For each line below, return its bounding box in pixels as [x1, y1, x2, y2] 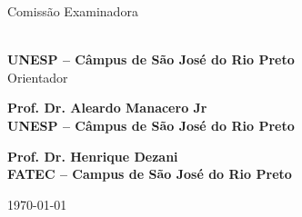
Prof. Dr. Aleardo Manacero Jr [7, 98, 207, 117]
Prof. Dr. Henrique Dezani [7, 146, 178, 165]
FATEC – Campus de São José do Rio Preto [7, 164, 292, 183]
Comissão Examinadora [7, 2, 138, 20]
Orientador [7, 67, 68, 86]
